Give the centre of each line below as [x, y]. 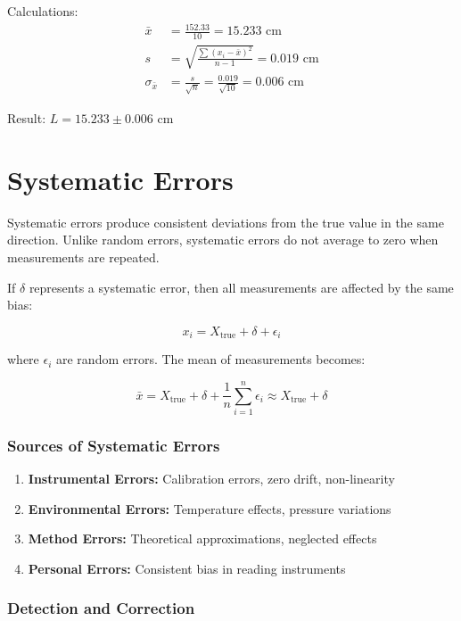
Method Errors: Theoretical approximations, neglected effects [202, 538]
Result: [27, 118]
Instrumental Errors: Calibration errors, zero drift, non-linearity [211, 479]
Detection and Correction [101, 608]
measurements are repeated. [83, 257]
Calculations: [43, 11]
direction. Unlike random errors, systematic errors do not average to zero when [223, 240]
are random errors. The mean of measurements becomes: [211, 359]
